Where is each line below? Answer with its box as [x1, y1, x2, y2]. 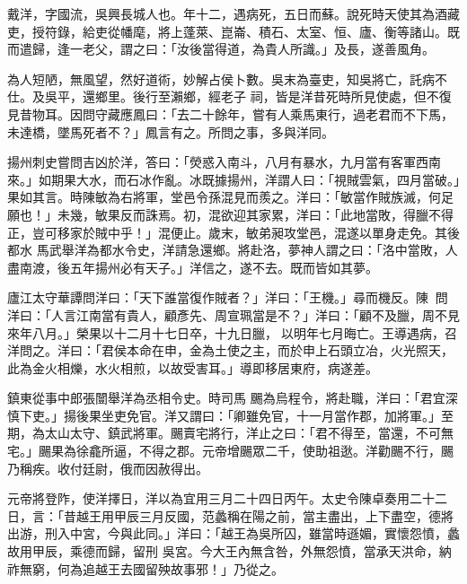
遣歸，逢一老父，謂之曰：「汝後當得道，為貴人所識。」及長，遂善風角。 [19, 39, 435, 58]
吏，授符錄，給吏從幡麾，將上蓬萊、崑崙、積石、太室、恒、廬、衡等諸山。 [7, 22, 447, 40]
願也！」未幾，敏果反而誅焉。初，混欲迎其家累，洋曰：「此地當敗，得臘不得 [7, 205, 454, 223]
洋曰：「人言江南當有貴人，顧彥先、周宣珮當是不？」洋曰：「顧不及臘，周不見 [7, 305, 460, 324]
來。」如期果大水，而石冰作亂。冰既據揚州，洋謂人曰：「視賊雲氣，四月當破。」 [7, 170, 460, 188]
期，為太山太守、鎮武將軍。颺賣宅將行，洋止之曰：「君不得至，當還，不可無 [7, 423, 454, 442]
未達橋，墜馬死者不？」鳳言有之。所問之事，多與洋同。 [7, 122, 334, 141]
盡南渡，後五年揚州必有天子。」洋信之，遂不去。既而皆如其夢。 [7, 257, 378, 276]
